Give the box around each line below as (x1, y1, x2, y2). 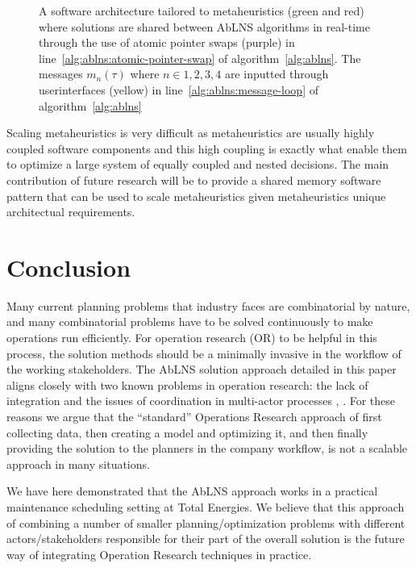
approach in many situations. (6, 455, 150, 472)
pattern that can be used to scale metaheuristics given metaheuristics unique (6, 187, 386, 204)
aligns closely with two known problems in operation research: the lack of (6, 376, 368, 393)
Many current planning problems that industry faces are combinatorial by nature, (6, 297, 410, 314)
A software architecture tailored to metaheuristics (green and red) (39, 2, 364, 19)
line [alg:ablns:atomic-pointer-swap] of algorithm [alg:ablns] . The (39, 49, 361, 66)
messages (39, 65, 83, 82)
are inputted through (224, 65, 329, 82)
